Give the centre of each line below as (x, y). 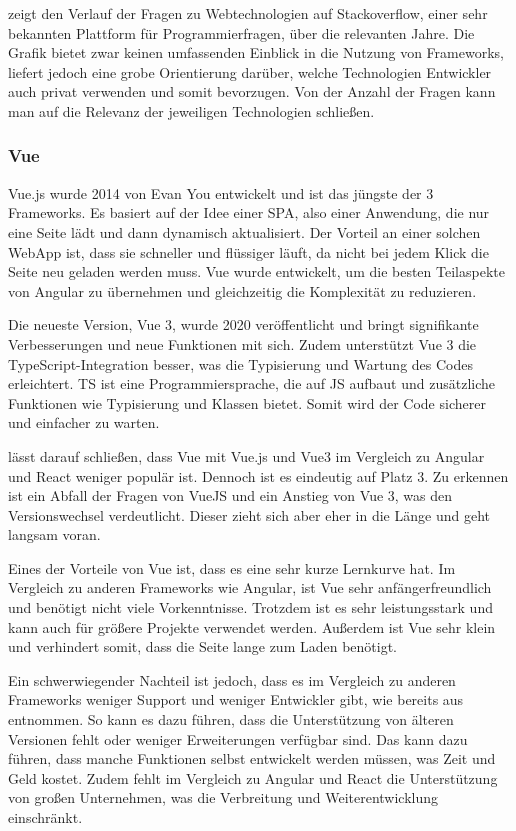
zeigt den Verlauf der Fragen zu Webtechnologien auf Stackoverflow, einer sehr (248, 13)
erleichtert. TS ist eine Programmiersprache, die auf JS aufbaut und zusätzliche (252, 383)
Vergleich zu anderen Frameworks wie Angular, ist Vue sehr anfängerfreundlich (250, 587)
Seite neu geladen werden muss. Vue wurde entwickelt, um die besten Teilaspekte (256, 271)
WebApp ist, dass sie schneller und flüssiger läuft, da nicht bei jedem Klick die (248, 251)
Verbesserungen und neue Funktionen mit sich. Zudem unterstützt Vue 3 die (242, 343)
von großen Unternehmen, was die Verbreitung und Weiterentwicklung (223, 797)
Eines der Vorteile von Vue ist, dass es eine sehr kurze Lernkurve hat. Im (232, 567)
